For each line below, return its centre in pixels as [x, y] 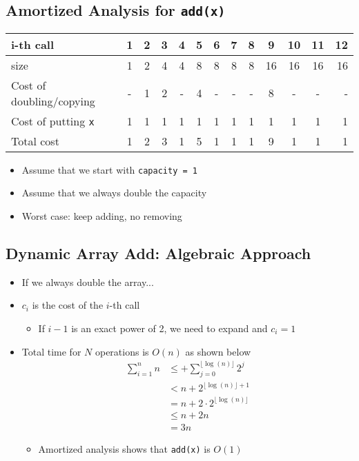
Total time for [51, 351]
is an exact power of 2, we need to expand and [169, 328]
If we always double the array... [88, 281]
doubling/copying [53, 101]
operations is [122, 351]
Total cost [35, 141]
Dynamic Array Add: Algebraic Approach [158, 253]
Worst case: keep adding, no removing [102, 216]
